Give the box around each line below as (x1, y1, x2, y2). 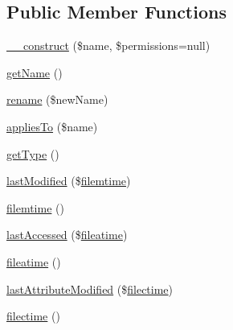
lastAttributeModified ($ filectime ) (6, 280, 174, 297)
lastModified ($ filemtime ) (6, 172, 131, 189)
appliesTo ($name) (6, 118, 98, 134)
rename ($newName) (6, 91, 108, 108)
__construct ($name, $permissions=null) (6, 37, 211, 54)
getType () (6, 145, 59, 162)
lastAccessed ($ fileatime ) (6, 226, 128, 243)
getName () (6, 64, 63, 80)
